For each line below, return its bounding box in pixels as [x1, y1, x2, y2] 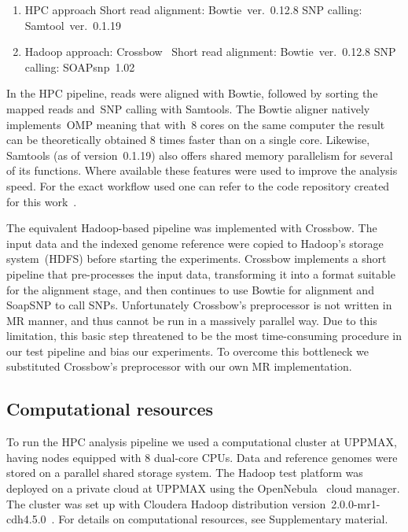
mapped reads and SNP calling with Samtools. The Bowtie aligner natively [6, 100, 370, 116]
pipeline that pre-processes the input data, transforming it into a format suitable [6, 265, 395, 282]
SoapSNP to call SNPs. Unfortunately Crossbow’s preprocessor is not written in [6, 297, 392, 313]
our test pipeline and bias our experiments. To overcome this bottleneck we [6, 342, 369, 359]
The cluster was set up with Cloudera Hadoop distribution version [6, 495, 326, 512]
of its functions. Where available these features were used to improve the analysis [6, 162, 398, 179]
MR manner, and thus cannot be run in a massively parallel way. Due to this [6, 312, 377, 328]
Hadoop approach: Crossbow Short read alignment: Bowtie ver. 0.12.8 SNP [24, 43, 396, 60]
